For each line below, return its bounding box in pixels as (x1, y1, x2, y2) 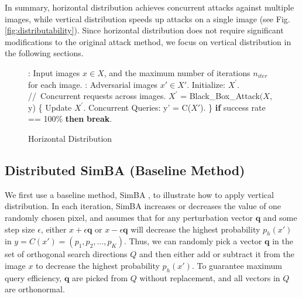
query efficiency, (5, 271, 62, 284)
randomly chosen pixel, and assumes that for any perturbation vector (5, 211, 253, 223)
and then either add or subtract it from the (139, 248, 295, 260)
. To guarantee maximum (191, 259, 282, 271)
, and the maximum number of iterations (104, 66, 250, 78)
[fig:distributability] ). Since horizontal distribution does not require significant (5, 24, 284, 36)
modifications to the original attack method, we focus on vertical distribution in (5, 35, 291, 47)
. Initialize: (187, 78, 225, 90)
